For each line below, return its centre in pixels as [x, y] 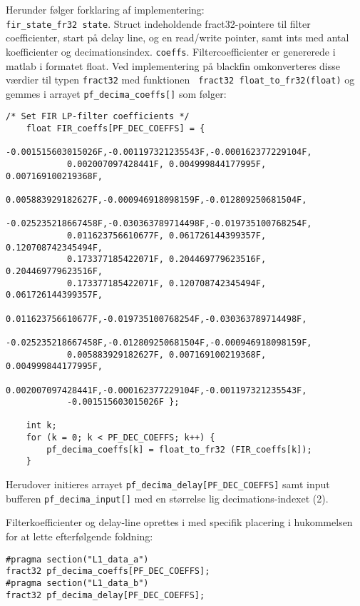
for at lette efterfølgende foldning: [79, 536]
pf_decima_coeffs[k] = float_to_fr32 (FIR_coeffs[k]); [179, 449]
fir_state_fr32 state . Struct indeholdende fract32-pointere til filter [158, 23]
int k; [41, 426]
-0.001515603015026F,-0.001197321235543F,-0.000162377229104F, [159, 152]
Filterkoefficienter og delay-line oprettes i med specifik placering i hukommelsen [179, 522]
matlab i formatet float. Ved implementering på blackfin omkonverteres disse [173, 65]
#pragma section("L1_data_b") [77, 583]
